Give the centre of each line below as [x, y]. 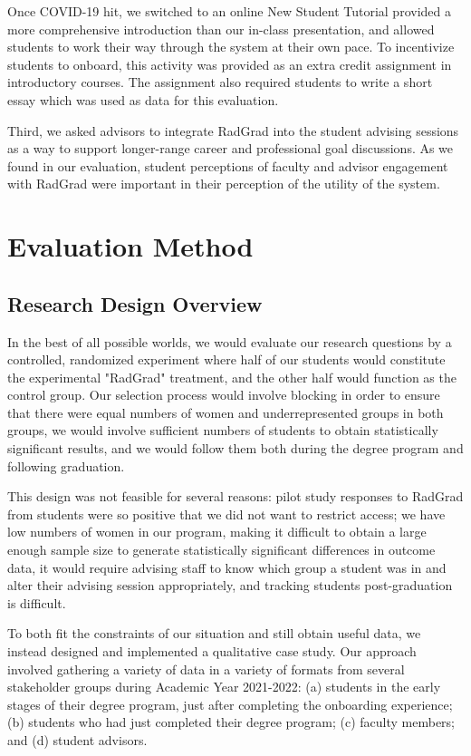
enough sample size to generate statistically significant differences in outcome [221, 550]
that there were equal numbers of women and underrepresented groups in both [226, 412]
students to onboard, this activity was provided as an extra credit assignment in [230, 64]
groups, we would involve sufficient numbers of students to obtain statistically [223, 430]
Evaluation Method [130, 246]
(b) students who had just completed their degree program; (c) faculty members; [231, 722]
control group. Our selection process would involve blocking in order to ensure [224, 395]
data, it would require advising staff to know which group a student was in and [227, 567]
